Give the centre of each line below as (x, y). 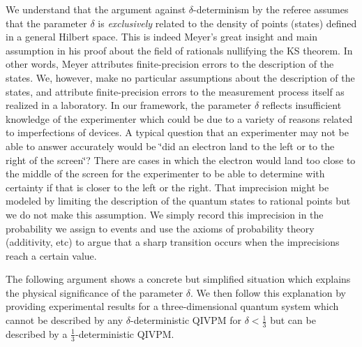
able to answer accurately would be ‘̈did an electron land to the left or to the (170, 146)
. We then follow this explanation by (268, 292)
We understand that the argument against (96, 9)
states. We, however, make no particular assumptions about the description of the (180, 77)
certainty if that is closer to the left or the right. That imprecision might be (167, 187)
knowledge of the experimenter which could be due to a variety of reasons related (179, 118)
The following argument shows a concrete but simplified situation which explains (178, 279)
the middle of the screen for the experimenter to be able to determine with (165, 173)
